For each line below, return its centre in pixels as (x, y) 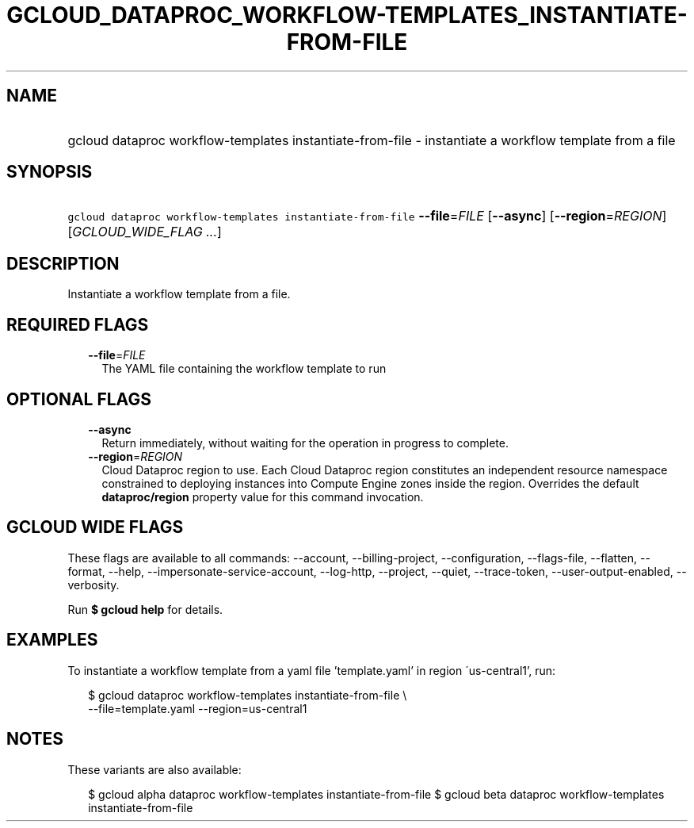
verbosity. (93, 585)
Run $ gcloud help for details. (145, 609)
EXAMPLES (52, 640)
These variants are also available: (154, 769)
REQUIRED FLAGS (78, 324)
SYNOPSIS (50, 172)
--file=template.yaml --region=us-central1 (198, 708)
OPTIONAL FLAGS (79, 399)
